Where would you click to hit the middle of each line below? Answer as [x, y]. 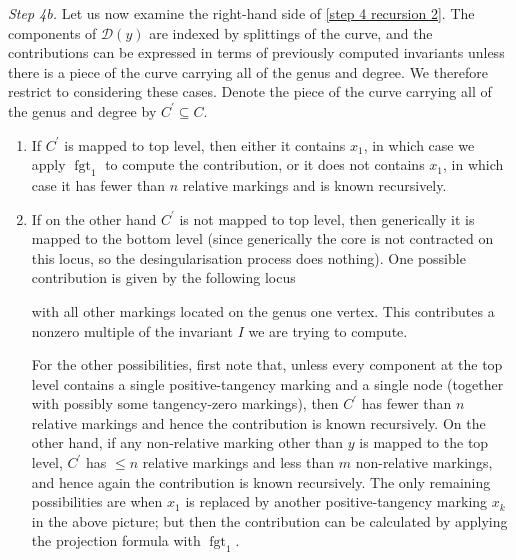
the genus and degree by [82, 110]
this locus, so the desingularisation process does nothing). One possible [248, 257]
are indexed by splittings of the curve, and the [291, 32]
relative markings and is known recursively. [314, 184]
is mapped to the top [424, 442]
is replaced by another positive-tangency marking [336, 501]
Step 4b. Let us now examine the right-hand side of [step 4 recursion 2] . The [241, 13]
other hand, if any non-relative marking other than [187, 442]
